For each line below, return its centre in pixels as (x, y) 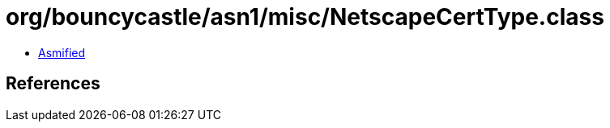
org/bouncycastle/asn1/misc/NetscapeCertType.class (305, 17)
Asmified (62, 52)
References (53, 84)
